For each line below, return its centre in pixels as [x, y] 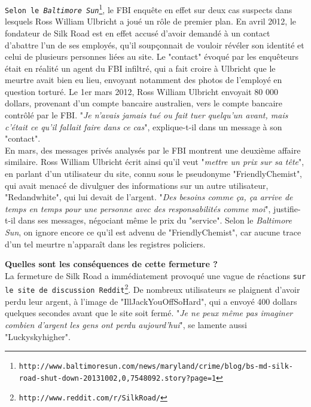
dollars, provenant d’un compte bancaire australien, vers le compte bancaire [144, 103]
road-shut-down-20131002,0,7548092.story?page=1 [118, 378]
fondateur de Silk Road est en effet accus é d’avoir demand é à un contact [138, 33]
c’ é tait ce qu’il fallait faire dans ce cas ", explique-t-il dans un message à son [144, 126]
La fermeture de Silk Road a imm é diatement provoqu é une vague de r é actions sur [155, 275]
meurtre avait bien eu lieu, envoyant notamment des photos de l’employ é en [144, 80]
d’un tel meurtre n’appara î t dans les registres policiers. [105, 244]
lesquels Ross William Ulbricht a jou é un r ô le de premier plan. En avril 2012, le [151, 21]
